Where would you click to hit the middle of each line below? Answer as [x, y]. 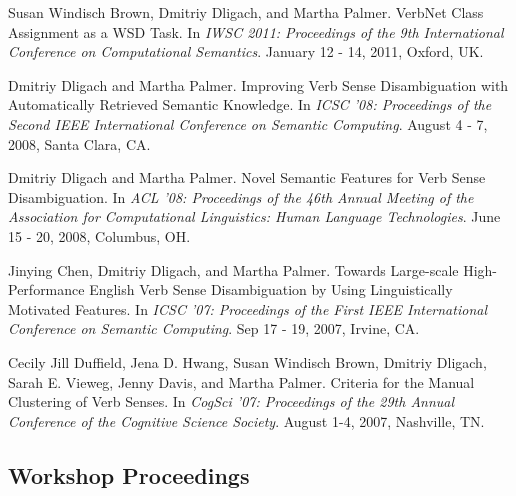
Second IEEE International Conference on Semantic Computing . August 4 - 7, [248, 123]
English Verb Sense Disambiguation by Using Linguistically [271, 289]
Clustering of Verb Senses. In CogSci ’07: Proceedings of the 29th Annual [231, 401]
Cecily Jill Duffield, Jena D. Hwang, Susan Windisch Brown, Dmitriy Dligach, [247, 361]
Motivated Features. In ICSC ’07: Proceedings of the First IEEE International [247, 308]
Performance [46, 289]
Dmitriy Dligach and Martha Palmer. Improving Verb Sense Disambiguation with [258, 84]
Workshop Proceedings [129, 474]
